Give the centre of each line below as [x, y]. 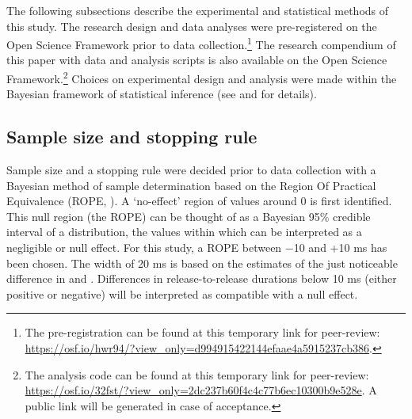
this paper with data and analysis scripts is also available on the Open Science [197, 60]
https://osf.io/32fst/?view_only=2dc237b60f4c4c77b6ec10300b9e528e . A [201, 390]
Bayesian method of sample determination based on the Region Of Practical [191, 185]
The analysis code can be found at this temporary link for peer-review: [197, 374]
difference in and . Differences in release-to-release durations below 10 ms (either [202, 278]
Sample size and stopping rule [132, 137]
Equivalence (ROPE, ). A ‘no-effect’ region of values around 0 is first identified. [199, 201]
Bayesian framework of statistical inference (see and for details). [162, 94]
